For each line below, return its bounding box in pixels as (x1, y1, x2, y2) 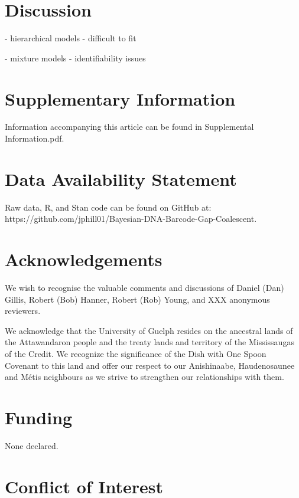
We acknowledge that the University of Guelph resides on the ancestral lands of (5, 324, 293, 336)
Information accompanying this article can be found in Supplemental (5, 120, 254, 133)
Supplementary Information (5, 86, 236, 110)
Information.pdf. (5, 132, 64, 145)
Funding (5, 405, 73, 429)
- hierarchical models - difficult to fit (5, 32, 136, 44)
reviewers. (5, 304, 41, 317)
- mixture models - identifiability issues (5, 51, 146, 64)
